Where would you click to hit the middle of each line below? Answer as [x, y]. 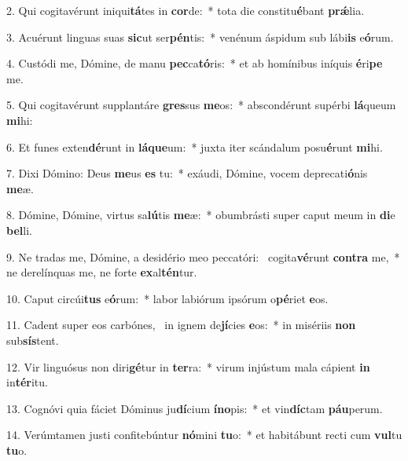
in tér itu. [27, 382]
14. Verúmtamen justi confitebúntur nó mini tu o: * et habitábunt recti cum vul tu [204, 435]
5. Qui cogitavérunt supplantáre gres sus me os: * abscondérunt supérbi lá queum [201, 105]
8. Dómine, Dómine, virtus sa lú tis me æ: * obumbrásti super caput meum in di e [201, 215]
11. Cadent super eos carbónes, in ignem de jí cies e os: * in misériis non [181, 325]
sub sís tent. [33, 340]
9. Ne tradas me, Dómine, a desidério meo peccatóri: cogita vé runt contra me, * [203, 256]
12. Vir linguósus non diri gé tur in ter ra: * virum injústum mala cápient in [188, 366]
